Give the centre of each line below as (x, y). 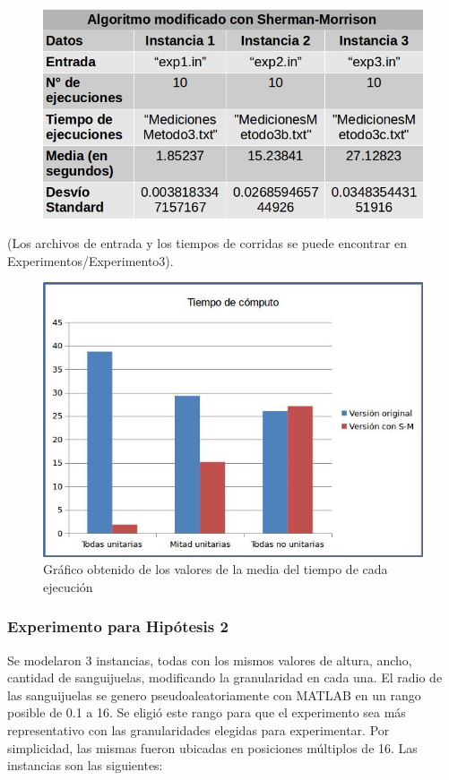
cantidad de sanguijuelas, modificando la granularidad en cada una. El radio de (225, 677)
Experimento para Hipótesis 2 (118, 626)
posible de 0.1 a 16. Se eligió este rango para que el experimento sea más (207, 712)
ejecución (68, 586)
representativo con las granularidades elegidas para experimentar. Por (199, 729)
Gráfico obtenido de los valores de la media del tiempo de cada (216, 569)
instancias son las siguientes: (85, 765)
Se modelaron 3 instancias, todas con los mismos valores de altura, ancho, (210, 660)
